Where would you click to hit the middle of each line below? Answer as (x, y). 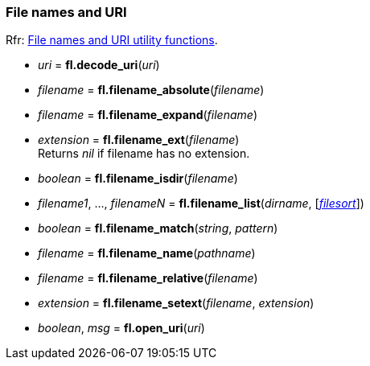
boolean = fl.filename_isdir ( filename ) (138, 179)
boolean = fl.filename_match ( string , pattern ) (158, 228)
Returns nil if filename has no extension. (144, 154)
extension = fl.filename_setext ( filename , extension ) (176, 303)
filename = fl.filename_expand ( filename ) (148, 115)
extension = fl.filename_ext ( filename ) (139, 140)
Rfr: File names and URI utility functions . (112, 40)
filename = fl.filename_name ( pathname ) (147, 253)
